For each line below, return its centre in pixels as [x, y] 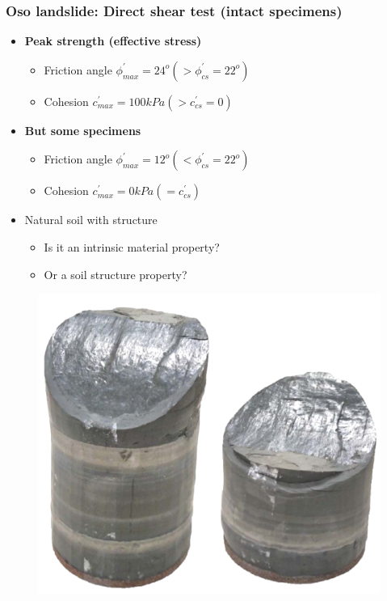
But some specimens [83, 130]
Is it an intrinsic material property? [132, 247]
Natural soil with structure [91, 220]
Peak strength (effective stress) [113, 41]
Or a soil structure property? [116, 274]
